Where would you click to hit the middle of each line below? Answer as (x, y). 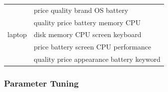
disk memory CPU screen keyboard (87, 34)
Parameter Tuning (42, 83)
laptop (17, 34)
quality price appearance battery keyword (97, 59)
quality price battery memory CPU (87, 22)
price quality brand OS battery (81, 10)
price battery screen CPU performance (92, 47)
